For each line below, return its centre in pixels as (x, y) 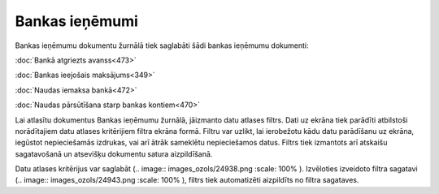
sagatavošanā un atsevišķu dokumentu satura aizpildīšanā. (114, 153)
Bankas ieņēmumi (76, 21)
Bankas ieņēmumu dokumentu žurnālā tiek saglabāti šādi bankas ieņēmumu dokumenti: (162, 45)
